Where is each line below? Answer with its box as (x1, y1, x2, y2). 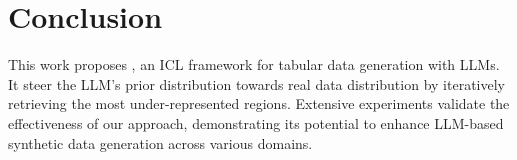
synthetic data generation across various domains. (8, 132, 313, 153)
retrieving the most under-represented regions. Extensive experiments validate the (8, 93, 510, 114)
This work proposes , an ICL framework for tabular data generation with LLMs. (8, 54, 500, 75)
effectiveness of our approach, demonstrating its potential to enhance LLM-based (8, 112, 504, 133)
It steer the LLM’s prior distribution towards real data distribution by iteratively (8, 73, 505, 94)
